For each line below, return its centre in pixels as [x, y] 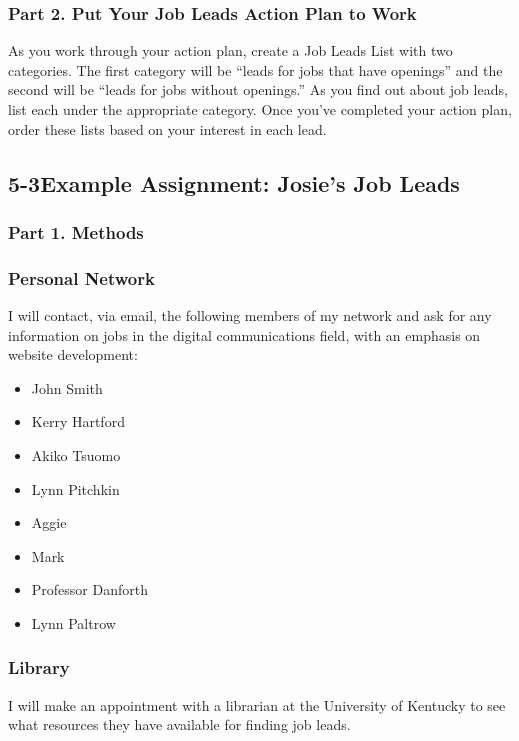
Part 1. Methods [76, 231]
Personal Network [81, 277]
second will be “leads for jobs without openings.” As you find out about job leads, [258, 89]
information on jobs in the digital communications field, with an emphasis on [244, 334]
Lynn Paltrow [73, 622]
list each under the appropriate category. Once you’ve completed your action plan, [260, 109]
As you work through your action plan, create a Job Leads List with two [230, 50]
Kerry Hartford [78, 421]
